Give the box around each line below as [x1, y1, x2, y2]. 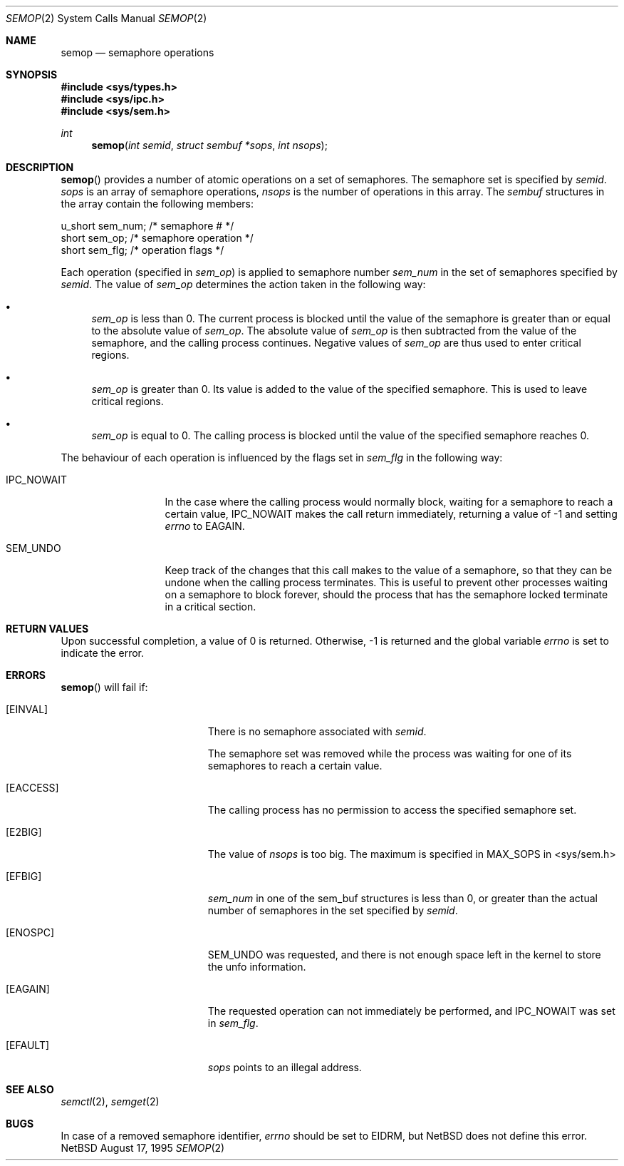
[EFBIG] [6, 870, 42, 882]
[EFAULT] [6, 1039, 50, 1051]
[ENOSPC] [6, 926, 55, 939]
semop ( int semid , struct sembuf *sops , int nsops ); [91, 139, 328, 151]
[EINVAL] [6, 703, 48, 715]
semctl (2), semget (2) [61, 1095, 160, 1108]
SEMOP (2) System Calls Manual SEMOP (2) [6, 12, 207, 24]
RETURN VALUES [6, 623, 89, 635]
